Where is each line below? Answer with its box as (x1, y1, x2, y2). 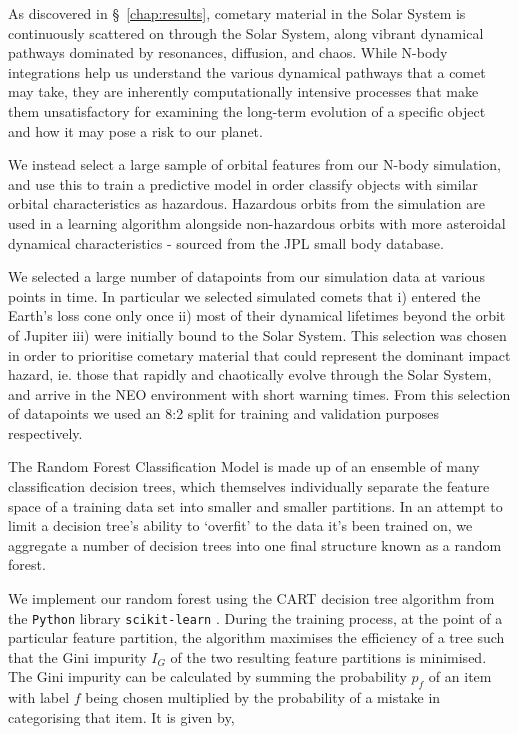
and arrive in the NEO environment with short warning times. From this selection (8, 383, 511, 404)
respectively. (8, 422, 83, 443)
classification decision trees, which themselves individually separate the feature (8, 476, 490, 497)
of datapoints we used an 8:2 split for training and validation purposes (8, 403, 440, 424)
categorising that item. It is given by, (8, 706, 235, 727)
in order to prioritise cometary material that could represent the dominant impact (8, 344, 511, 365)
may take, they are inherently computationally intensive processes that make (8, 81, 479, 102)
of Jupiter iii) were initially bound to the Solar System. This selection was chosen (8, 324, 507, 345)
